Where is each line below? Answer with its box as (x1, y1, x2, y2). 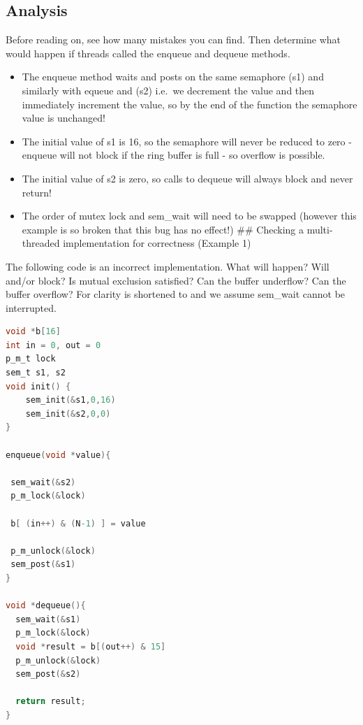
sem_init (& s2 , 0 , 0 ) (25, 408, 111, 419)
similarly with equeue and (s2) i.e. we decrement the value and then (22, 82, 315, 97)
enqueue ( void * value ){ (6, 450, 111, 460)
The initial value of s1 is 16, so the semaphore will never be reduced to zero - (22, 134, 352, 148)
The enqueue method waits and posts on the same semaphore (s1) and (22, 69, 324, 84)
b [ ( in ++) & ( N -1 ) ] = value (10, 518, 146, 529)
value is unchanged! (22, 110, 105, 125)
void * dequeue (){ (6, 601, 86, 611)
